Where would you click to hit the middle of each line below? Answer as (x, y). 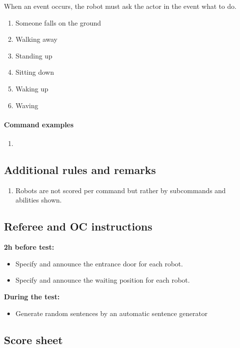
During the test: (32, 296)
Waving (27, 105)
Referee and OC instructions (78, 226)
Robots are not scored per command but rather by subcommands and (120, 190)
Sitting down (35, 72)
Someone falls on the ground (58, 22)
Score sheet (33, 339)
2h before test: (29, 247)
